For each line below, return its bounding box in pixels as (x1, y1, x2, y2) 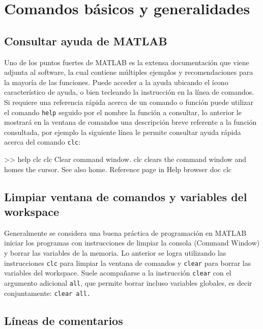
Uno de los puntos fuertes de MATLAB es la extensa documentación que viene (4, 57, 249, 67)
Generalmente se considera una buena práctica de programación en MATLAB (4, 227, 247, 238)
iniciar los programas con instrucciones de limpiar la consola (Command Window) (4, 237, 260, 248)
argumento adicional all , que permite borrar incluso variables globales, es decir (4, 277, 252, 288)
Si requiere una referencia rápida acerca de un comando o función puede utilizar (4, 96, 253, 107)
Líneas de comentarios (4, 312, 123, 328)
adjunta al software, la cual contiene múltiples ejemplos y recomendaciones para (4, 67, 253, 77)
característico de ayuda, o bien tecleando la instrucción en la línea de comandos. (4, 87, 254, 97)
